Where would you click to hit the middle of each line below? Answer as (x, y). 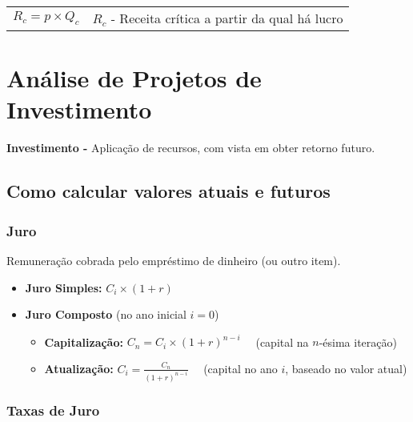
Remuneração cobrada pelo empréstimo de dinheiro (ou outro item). (174, 260)
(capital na (282, 342)
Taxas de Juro (53, 410)
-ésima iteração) (358, 342)
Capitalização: (84, 342)
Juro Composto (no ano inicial (106, 314)
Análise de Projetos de (134, 78)
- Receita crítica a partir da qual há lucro (227, 18)
